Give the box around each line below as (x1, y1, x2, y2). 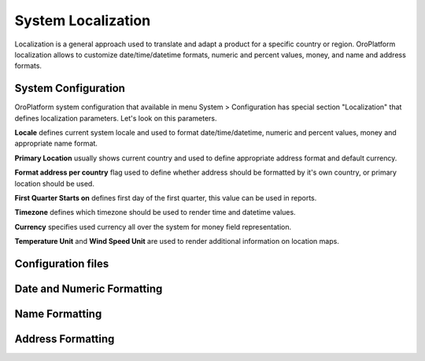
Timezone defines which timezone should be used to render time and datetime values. (14, 208, 296, 217)
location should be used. (14, 179, 94, 188)
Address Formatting (14, 333, 115, 345)
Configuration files (14, 256, 109, 271)
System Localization (14, 12, 151, 29)
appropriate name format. (14, 138, 98, 149)
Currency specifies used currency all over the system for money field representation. (14, 222, 292, 231)
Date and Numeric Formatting (14, 282, 163, 295)
